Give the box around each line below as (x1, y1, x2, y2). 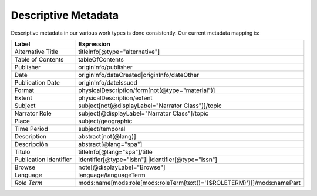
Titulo (14, 147, 31, 156)
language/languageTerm (78, 171, 146, 179)
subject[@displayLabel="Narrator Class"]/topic (78, 109, 209, 117)
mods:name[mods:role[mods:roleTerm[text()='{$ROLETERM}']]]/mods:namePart (78, 178, 301, 187)
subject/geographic (78, 117, 133, 125)
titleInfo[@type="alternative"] (78, 48, 160, 56)
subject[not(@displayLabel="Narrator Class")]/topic (78, 102, 222, 110)
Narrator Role (14, 109, 52, 117)
